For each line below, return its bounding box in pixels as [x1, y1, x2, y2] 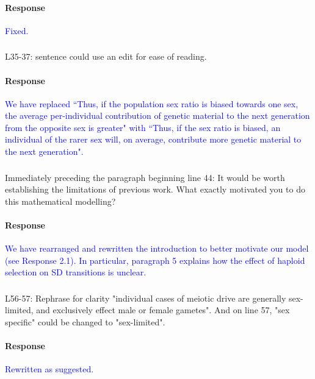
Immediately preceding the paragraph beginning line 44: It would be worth [5, 171, 285, 183]
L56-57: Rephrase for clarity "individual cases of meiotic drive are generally [5, 291, 286, 304]
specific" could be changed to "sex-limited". [5, 316, 165, 328]
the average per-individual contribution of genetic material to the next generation [5, 109, 310, 122]
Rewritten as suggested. [5, 363, 94, 375]
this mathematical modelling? [5, 194, 116, 207]
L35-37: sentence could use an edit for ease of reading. [5, 50, 207, 63]
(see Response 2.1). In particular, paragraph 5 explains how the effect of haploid [5, 253, 305, 266]
